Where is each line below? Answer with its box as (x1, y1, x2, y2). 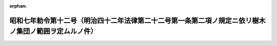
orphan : (9, 3, 27, 9)
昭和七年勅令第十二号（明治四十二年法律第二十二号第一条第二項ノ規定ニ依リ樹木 (9, 16, 266, 25)
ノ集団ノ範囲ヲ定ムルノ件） (9, 27, 97, 36)
